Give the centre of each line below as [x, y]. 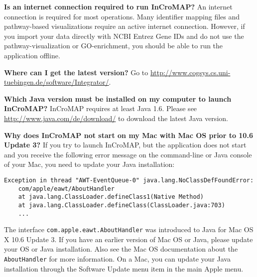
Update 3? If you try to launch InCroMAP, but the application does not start [125, 145]
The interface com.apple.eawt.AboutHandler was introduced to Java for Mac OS [129, 229]
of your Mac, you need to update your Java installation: [89, 164]
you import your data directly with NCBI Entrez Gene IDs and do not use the [124, 36]
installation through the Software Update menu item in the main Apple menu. [124, 268]
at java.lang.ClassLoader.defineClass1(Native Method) [111, 197]
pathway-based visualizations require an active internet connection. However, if [125, 26]
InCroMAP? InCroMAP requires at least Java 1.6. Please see [101, 108]
